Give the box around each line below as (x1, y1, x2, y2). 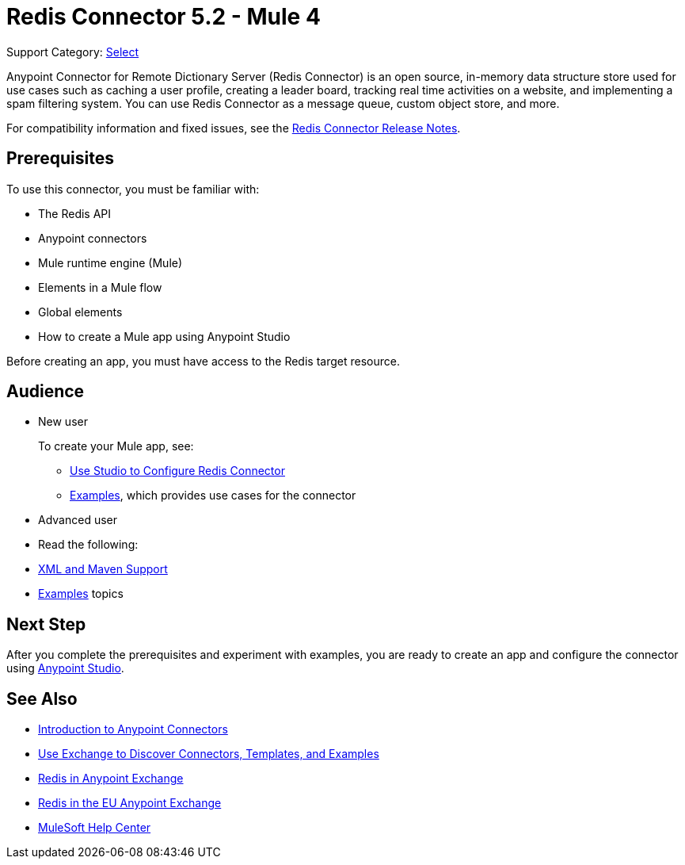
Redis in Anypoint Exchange (38, 771, 184, 786)
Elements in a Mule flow (38, 280, 162, 294)
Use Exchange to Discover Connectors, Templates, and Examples (38, 747, 379, 761)
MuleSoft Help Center (38, 821, 151, 835)
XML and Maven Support (38, 562, 168, 576)
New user (38, 415, 88, 429)
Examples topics (38, 587, 124, 601)
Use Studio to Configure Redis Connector (70, 464, 285, 478)
